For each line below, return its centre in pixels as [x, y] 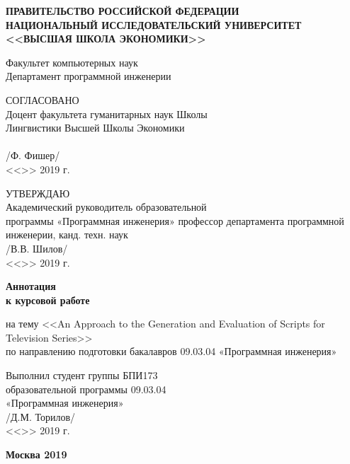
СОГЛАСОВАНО [43, 99]
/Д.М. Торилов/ [41, 416]
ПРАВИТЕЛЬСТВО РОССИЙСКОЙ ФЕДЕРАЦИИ [123, 11]
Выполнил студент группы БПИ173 [82, 375]
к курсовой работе [48, 300]
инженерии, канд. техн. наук [67, 234]
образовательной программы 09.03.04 [86, 389]
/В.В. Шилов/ [37, 248]
